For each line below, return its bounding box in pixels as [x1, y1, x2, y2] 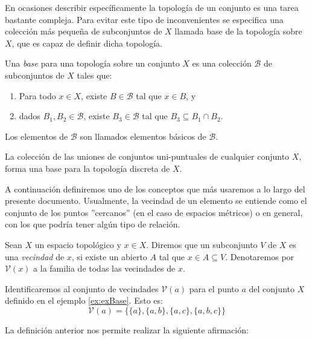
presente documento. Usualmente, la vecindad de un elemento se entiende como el [5, 194, 307, 207]
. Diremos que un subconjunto [146, 238, 258, 250]
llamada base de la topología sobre [174, 25, 302, 38]
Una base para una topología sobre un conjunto [5, 57, 180, 70]
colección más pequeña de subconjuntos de [5, 25, 162, 38]
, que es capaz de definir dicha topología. [11, 36, 162, 49]
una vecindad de [5, 250, 65, 263]
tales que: [77, 68, 112, 81]
